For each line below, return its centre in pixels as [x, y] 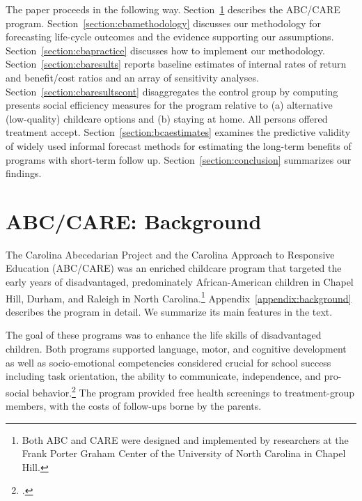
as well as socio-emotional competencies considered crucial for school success [168, 362]
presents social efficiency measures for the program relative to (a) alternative [169, 105]
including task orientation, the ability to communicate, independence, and [163, 376]
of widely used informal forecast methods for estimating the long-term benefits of [179, 145]
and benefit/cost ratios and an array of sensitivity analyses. [132, 77]
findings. [24, 173]
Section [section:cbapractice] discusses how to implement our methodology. [165, 50]
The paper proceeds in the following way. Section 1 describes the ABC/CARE [173, 9]
